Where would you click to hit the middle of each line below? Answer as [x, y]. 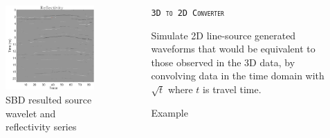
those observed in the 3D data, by [223, 62]
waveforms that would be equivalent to [233, 49]
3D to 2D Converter [187, 13]
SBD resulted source [49, 99]
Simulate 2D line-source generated [223, 35]
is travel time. [232, 89]
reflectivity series [41, 127]
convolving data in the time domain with [238, 76]
